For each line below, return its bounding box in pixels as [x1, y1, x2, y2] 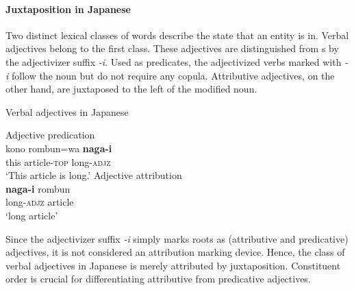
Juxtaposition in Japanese [5, 1, 131, 16]
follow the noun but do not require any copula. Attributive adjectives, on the [11, 68, 335, 82]
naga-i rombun [5, 181, 71, 195]
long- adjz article [5, 195, 74, 209]
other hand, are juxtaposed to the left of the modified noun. [5, 82, 257, 96]
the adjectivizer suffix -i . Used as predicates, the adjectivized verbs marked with [5, 54, 342, 69]
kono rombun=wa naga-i [5, 141, 112, 155]
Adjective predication [5, 128, 95, 142]
